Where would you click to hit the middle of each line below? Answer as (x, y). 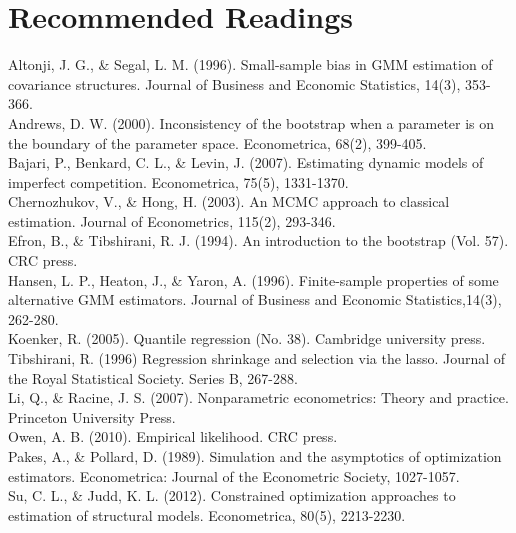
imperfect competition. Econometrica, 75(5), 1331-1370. (178, 181)
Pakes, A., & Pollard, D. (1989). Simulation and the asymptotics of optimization (255, 456)
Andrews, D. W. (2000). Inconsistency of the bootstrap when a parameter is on (251, 122)
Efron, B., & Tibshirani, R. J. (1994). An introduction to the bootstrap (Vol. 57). (258, 240)
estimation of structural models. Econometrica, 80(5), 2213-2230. (207, 514)
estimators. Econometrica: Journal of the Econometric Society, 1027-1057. (234, 475)
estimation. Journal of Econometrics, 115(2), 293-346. (172, 220)
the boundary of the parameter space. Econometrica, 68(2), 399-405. (217, 142)
